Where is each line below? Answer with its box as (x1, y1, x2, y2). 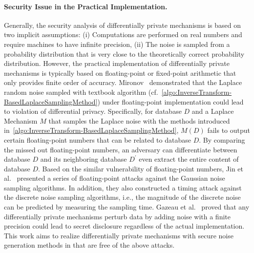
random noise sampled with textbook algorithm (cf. (4, 86, 158, 97)
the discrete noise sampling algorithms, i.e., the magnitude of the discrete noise (4, 192, 241, 202)
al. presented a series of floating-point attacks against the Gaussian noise (4, 173, 225, 183)
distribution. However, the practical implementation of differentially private (4, 58, 230, 68)
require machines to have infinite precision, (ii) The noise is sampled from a (4, 39, 230, 49)
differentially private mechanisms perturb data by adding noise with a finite (4, 211, 231, 221)
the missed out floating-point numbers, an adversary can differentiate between (4, 144, 237, 154)
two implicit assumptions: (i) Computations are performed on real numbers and (4, 29, 242, 40)
